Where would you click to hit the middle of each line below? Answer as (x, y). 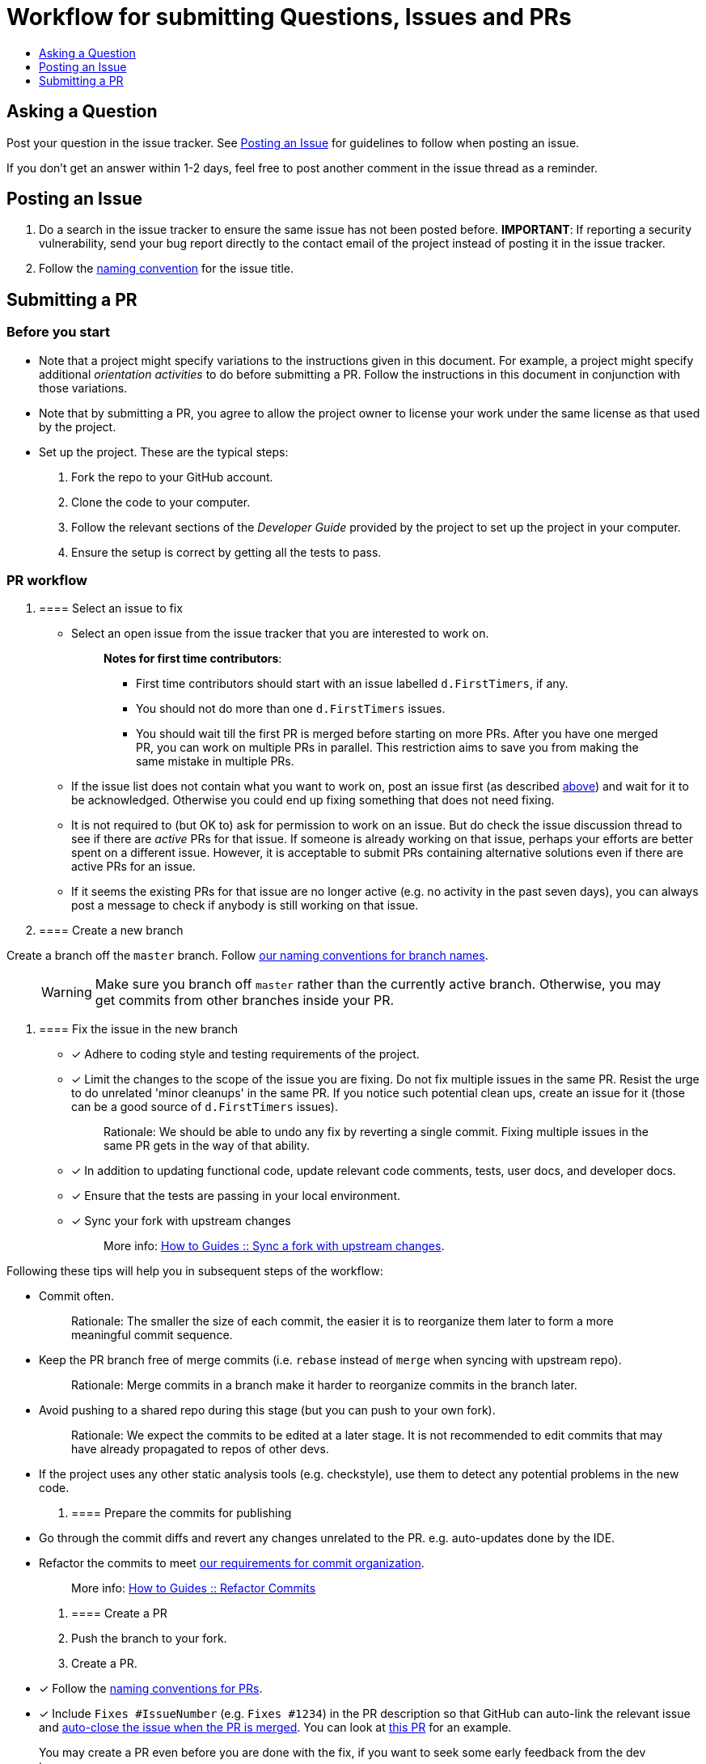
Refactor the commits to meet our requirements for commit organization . (232, 1563)
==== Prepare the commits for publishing (182, 1513)
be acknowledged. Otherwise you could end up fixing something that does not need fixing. (313, 800)
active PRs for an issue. (133, 867)
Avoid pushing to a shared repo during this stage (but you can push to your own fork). (267, 1410)
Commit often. (77, 1296)
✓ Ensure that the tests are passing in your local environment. (236, 1196)
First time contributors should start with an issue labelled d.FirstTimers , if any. (352, 684)
